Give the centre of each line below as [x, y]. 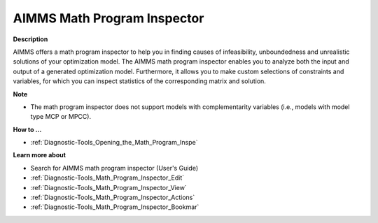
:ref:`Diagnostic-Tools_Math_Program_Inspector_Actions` [113, 197]
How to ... [27, 129]
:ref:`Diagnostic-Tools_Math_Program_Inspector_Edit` [107, 178]
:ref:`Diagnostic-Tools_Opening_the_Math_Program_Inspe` [114, 143]
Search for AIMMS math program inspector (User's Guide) [114, 168]
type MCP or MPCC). [61, 117]
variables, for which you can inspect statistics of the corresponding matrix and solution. [139, 81]
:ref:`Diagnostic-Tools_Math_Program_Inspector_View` [108, 187]
